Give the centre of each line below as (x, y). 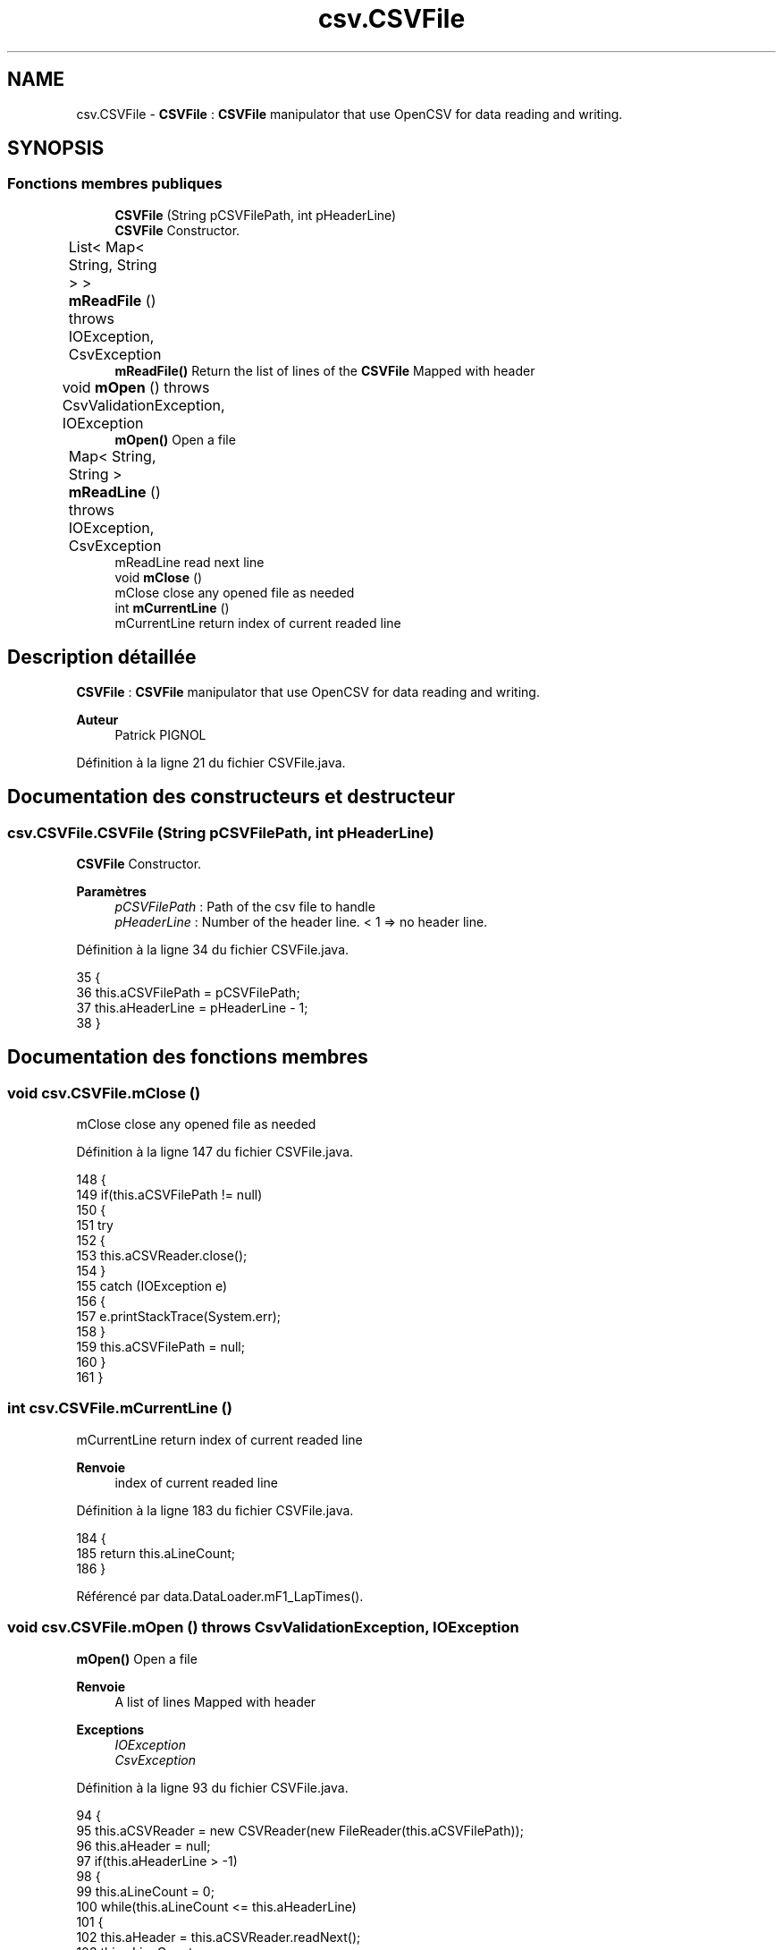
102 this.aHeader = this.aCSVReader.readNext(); (219, 1937)
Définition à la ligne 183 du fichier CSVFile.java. (215, 1510)
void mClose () (159, 577)
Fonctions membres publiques (115, 184)
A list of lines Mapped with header (215, 1701)
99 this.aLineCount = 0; (145, 1891)
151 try (95, 1225)
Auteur (97, 719)
